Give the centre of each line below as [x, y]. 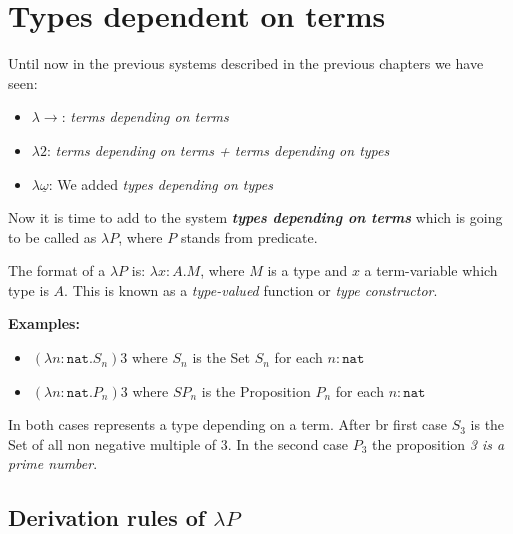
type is [28, 289]
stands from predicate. [249, 236]
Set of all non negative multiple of [112, 443]
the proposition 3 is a [438, 443]
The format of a [57, 270]
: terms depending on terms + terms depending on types [218, 149]
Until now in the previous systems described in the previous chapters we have [246, 63]
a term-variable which [431, 270]
